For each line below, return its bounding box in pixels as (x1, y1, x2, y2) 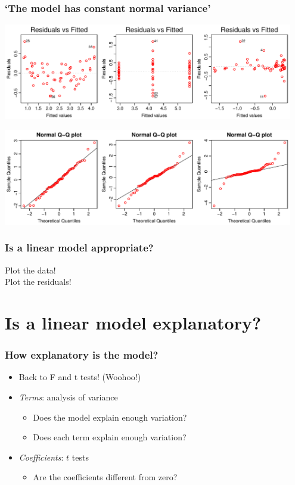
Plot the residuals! (5, 275, 72, 288)
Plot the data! (5, 263, 56, 276)
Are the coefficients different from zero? (33, 471, 178, 483)
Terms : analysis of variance (18, 391, 118, 403)
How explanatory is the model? (5, 347, 159, 362)
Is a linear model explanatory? (5, 310, 262, 334)
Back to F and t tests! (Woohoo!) (18, 371, 141, 383)
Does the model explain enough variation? (33, 411, 187, 423)
